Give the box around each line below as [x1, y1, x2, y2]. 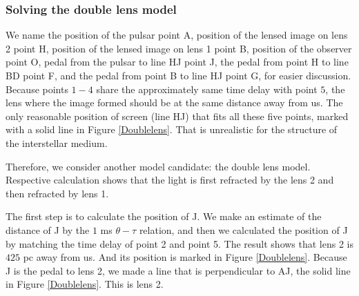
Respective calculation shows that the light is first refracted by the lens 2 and [6, 172, 334, 187]
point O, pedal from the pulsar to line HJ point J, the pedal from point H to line [6, 55, 349, 69]
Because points [6, 81, 68, 96]
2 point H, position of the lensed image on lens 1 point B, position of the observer [6, 41, 352, 55]
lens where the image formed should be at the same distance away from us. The [6, 95, 343, 110]
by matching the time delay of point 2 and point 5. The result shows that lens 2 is [6, 236, 354, 250]
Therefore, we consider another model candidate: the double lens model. [6, 159, 311, 173]
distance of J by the [6, 222, 90, 237]
